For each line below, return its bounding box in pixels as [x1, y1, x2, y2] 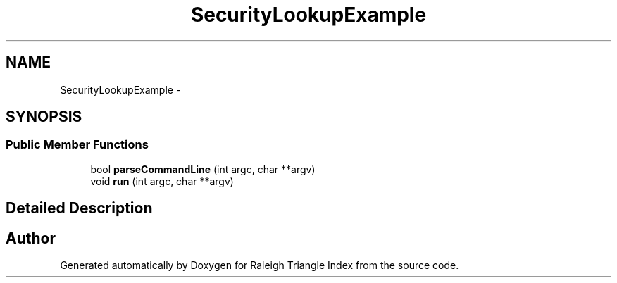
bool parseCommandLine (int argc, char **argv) [90, 163, 316, 175]
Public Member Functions [6, 137, 149, 152]
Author [6, 229, 56, 247]
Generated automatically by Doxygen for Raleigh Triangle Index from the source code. [60, 259, 459, 272]
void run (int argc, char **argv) [90, 175, 234, 187]
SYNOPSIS [6, 108, 82, 126]
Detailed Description [6, 199, 153, 218]
